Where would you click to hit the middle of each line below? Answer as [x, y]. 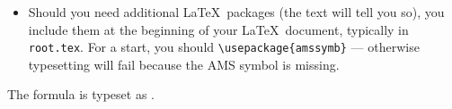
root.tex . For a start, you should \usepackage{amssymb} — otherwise [224, 47]
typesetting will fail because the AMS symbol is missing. [184, 64]
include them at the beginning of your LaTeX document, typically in [218, 29]
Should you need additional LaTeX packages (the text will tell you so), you [236, 12]
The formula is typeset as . [81, 94]
